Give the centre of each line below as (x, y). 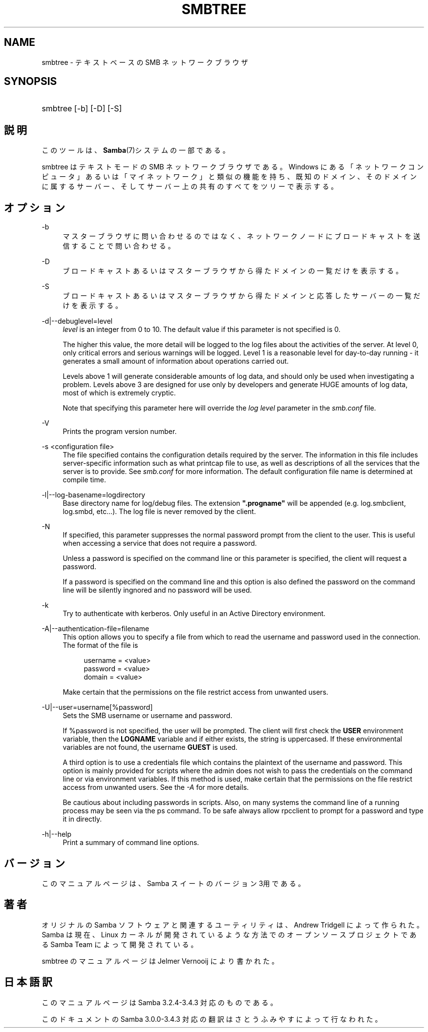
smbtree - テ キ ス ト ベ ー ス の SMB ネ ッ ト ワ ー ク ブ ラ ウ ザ (145, 62)
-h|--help (57, 834)
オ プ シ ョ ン (34, 207)
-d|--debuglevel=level (77, 321)
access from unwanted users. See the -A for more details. (156, 787)
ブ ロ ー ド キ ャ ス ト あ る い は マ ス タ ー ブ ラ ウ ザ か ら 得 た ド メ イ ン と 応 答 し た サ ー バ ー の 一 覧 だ (241, 296)
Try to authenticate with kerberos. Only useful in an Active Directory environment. (194, 614)
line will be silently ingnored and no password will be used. (157, 590)
